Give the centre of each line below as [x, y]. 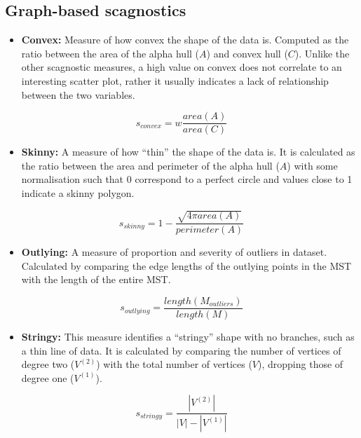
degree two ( [48, 364]
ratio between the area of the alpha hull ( [110, 53]
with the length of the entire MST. [96, 279]
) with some [312, 165]
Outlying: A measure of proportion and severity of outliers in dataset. [174, 252]
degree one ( [48, 377]
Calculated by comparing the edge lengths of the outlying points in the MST [186, 265]
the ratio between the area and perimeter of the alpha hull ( [150, 165]
